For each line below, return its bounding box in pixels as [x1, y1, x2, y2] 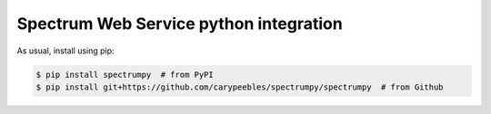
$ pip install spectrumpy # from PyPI [35, 69, 214, 80]
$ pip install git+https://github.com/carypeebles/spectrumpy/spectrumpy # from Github [35, 81, 445, 92]
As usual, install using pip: [16, 45, 115, 56]
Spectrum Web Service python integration [16, 14, 343, 33]
